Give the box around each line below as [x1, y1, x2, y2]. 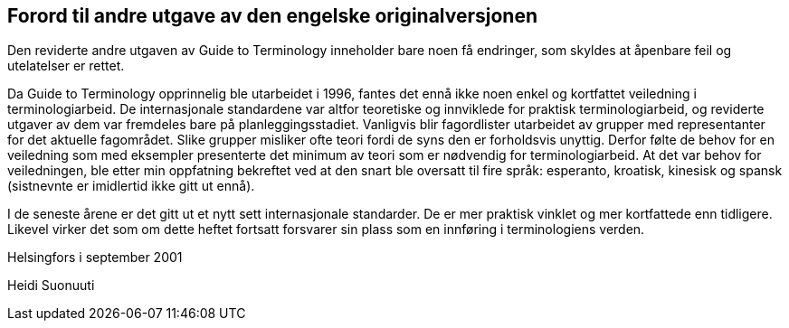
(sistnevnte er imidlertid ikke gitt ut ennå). [7, 178, 255, 194]
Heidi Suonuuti [7, 277, 95, 294]
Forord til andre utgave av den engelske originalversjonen [7, 5, 538, 27]
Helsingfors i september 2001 [7, 249, 183, 266]
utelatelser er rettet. [7, 58, 125, 74]
